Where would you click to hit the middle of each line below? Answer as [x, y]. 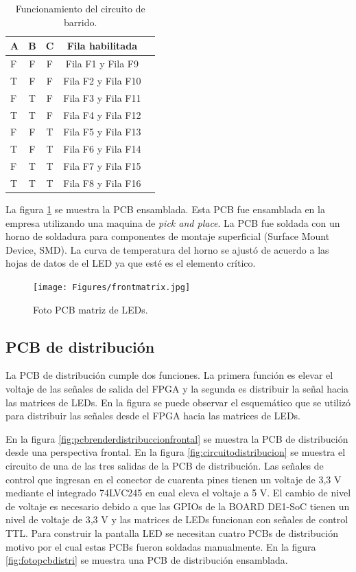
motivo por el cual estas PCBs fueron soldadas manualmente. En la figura [161, 546]
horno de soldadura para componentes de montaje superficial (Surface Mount [168, 236]
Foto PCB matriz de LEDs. [91, 309]
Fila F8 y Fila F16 [102, 183]
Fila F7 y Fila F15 [102, 166]
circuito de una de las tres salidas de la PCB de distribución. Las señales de [165, 466]
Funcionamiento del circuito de [80, 8]
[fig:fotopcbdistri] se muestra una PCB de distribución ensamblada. [147, 560]
